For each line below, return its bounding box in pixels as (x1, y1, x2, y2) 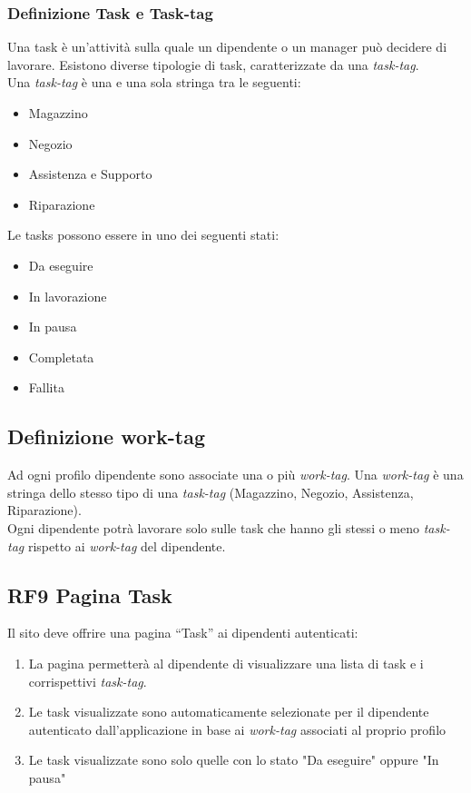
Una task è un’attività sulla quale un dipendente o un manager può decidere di (7, 37, 447, 56)
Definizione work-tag (7, 422, 205, 451)
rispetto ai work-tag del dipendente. (27, 536, 226, 555)
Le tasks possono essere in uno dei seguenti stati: (7, 225, 280, 244)
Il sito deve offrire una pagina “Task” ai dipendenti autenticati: (7, 623, 358, 642)
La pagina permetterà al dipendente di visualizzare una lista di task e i (28, 653, 424, 672)
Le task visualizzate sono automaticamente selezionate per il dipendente (28, 702, 429, 721)
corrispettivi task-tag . (28, 671, 147, 690)
